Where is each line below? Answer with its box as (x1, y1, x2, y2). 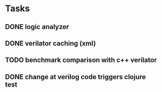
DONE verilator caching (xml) (5, 39, 96, 47)
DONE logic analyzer (5, 23, 69, 31)
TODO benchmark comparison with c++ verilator (5, 56, 157, 64)
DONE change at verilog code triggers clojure (5, 72, 146, 81)
